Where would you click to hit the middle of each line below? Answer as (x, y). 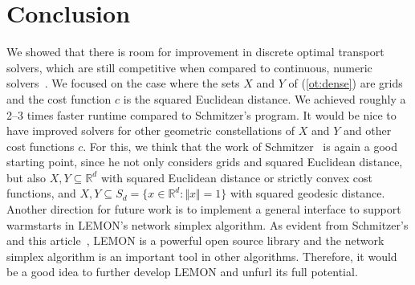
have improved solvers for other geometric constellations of (151, 130)
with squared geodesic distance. (307, 193)
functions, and (41, 193)
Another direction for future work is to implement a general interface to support (204, 209)
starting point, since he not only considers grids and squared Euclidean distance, (205, 162)
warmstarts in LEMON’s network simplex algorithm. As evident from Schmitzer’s (207, 224)
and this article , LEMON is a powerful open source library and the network (195, 240)
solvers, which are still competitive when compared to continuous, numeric (189, 67)
